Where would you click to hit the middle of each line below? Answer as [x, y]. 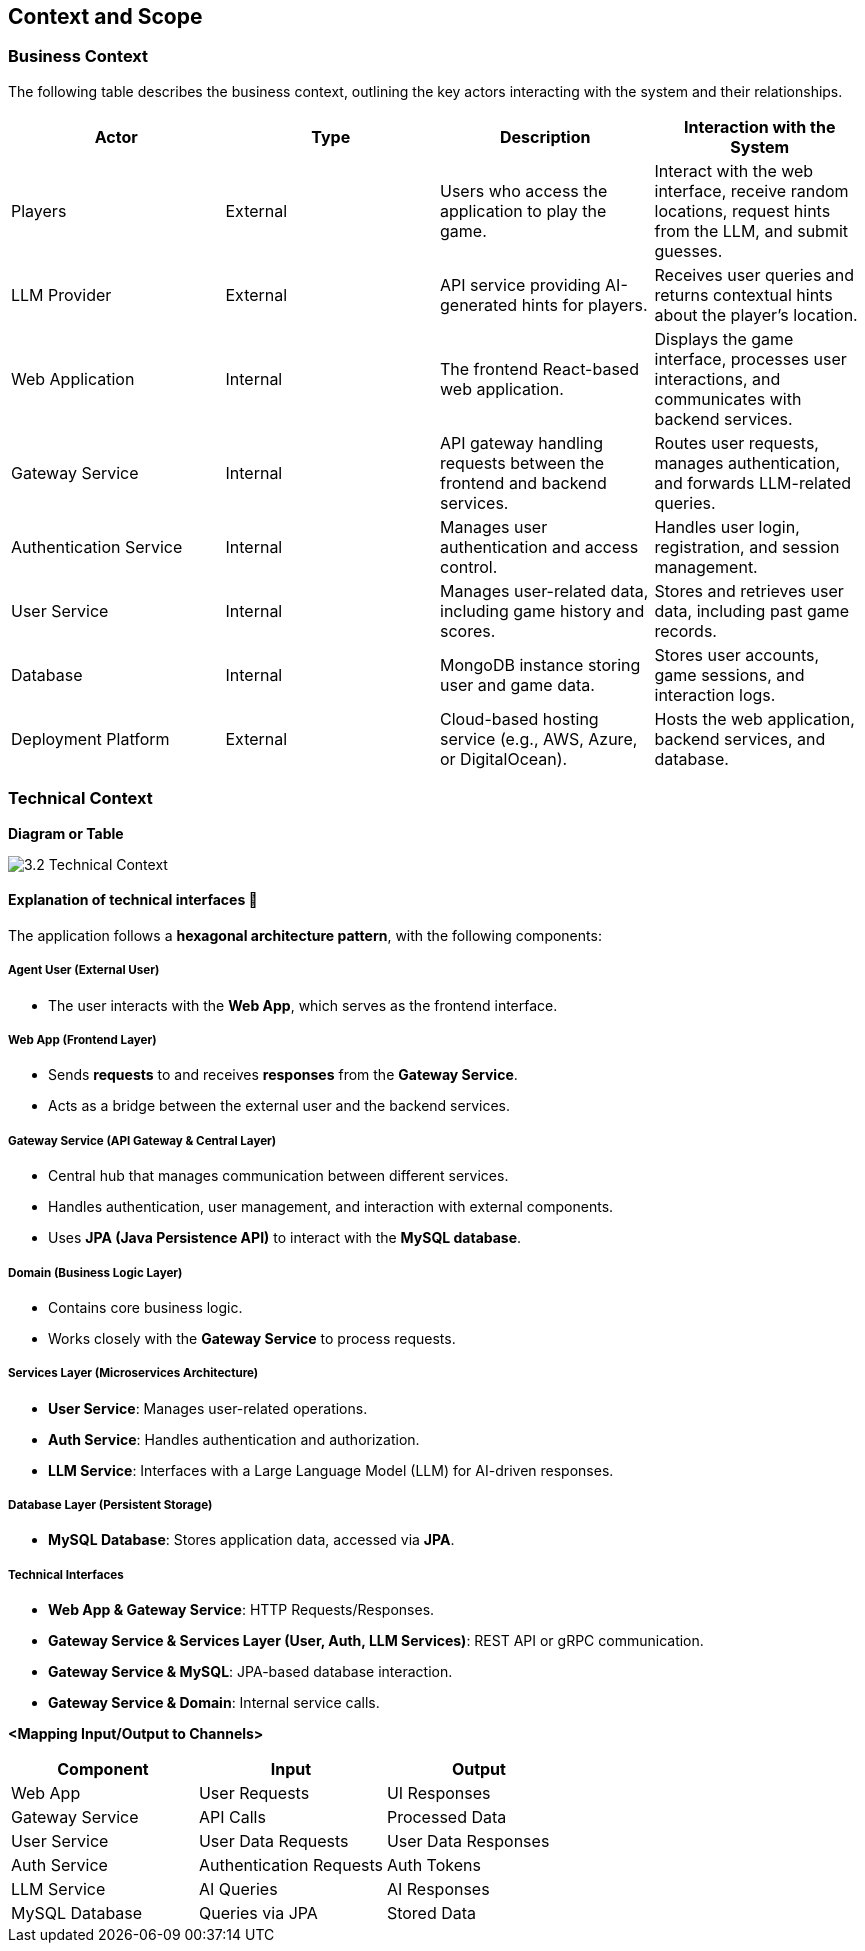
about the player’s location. [756, 314]
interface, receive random [751, 190]
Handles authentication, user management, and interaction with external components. [331, 1207]
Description [545, 136]
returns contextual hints [743, 294]
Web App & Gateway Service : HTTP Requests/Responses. [241, 1610]
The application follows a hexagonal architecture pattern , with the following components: [305, 935]
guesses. [688, 250]
